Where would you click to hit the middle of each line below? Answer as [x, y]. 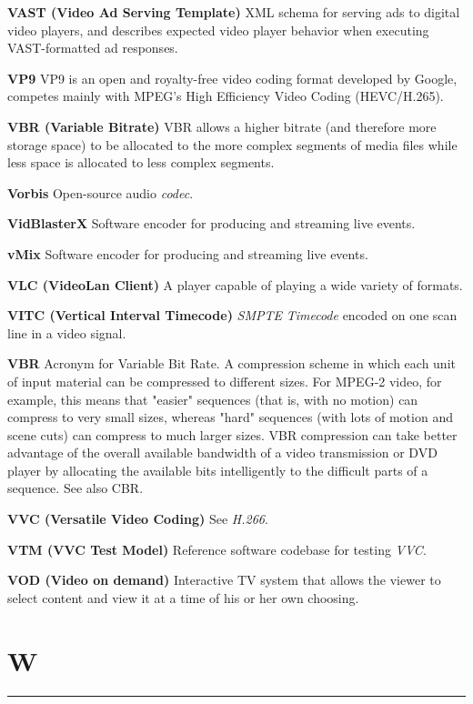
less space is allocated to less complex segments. [141, 162]
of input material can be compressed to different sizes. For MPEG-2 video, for [225, 381]
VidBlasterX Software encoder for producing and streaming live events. [211, 223]
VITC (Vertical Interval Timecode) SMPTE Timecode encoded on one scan [232, 315]
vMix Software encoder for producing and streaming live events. [188, 253]
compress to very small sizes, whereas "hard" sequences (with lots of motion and [230, 417]
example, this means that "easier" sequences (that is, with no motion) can [213, 399]
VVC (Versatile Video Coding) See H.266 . [138, 519]
